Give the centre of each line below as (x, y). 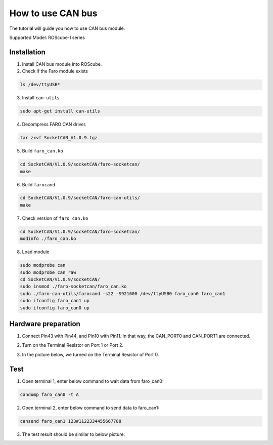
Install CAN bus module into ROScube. (62, 64)
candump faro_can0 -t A (50, 394)
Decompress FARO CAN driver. (54, 125)
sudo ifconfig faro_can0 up (55, 308)
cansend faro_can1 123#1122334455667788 (71, 421)
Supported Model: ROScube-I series (47, 37)
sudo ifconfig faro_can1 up (55, 301)
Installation (27, 52)
